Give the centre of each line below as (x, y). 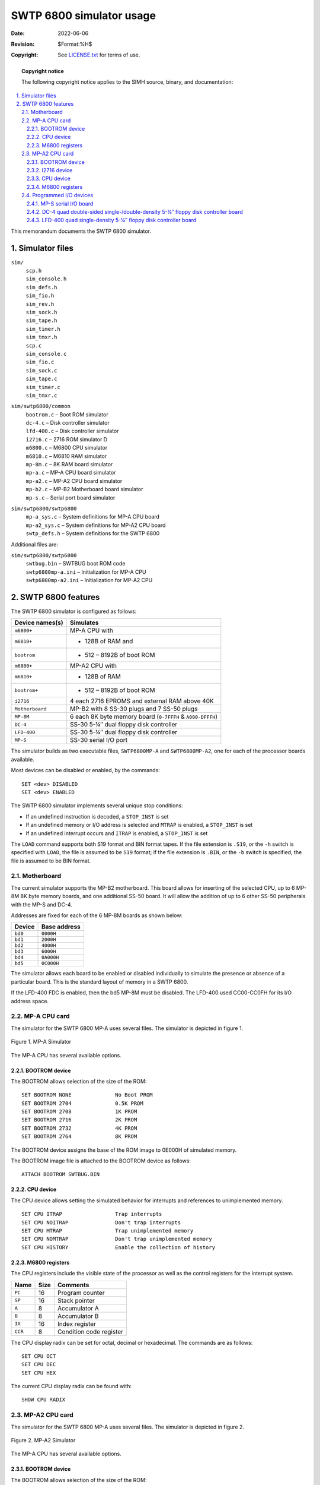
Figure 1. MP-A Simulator (41, 1042)
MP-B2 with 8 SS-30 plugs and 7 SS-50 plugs (134, 709)
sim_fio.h (40, 296)
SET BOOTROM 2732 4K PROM (79, 1128)
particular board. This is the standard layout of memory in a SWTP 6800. (100, 982)
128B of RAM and (109, 642)
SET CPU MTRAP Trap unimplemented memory (108, 1230)
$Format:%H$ (75, 44)
